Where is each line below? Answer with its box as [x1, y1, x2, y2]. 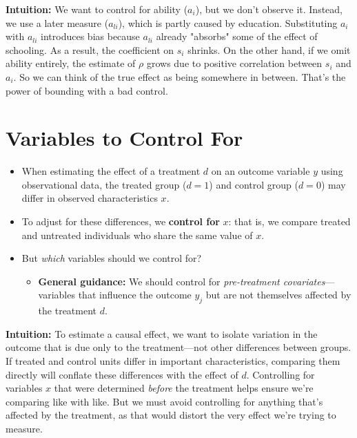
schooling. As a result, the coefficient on [6, 42, 174, 57]
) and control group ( [209, 177, 298, 191]
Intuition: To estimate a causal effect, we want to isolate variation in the [6, 326, 318, 341]
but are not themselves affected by [205, 287, 351, 302]
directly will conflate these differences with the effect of [6, 367, 238, 381]
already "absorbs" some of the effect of [156, 29, 318, 44]
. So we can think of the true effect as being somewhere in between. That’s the [13, 69, 346, 84]
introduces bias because [41, 29, 140, 44]
